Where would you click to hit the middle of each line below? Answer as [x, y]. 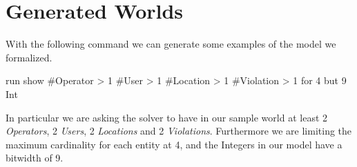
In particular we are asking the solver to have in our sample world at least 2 [167, 117]
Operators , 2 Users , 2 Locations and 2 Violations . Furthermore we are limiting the [179, 131]
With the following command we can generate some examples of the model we [171, 44]
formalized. [29, 57]
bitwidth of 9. [35, 158]
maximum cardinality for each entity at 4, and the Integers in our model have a [174, 144]
